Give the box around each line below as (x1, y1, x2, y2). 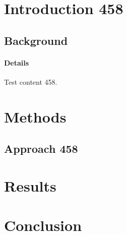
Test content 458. (4, 76, 57, 87)
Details (4, 57, 29, 68)
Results (4, 175, 56, 196)
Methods (4, 106, 67, 127)
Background (4, 32, 68, 48)
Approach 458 (4, 141, 78, 156)
